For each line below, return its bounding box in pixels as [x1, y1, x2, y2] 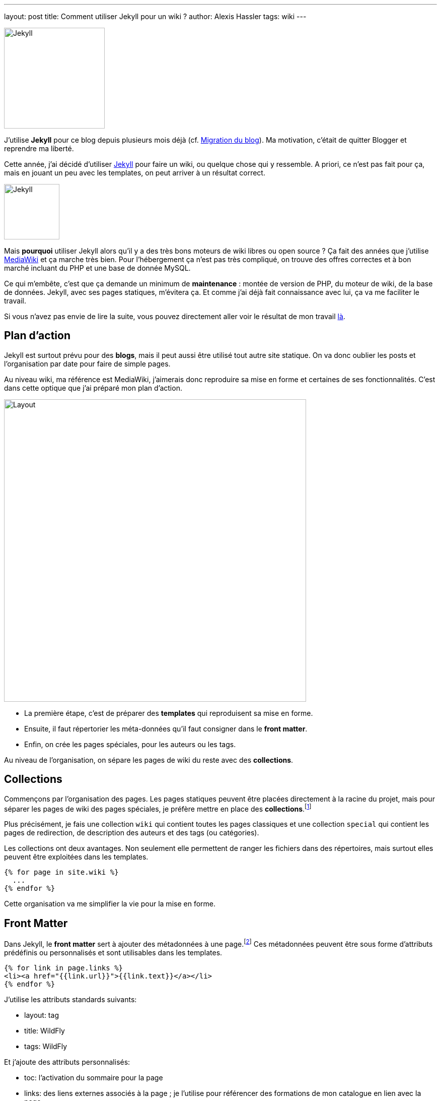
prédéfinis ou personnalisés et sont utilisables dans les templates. [4, 948, 223, 957]
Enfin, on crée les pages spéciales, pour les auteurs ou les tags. [24, 740, 236, 749]
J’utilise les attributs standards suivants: [4, 995, 137, 1004]
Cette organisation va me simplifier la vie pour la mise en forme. [4, 899, 215, 908]
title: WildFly [24, 1026, 65, 1035]
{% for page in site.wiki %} [4, 868, 119, 877]
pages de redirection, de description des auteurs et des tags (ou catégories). [4, 828, 259, 837]
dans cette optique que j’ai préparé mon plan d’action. [4, 383, 182, 392]
